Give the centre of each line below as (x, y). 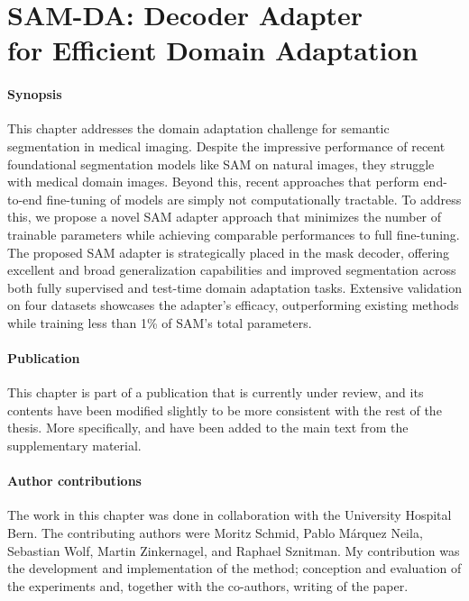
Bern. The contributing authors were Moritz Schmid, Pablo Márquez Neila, (215, 533)
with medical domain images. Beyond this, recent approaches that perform (213, 182)
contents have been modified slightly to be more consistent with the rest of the (225, 410)
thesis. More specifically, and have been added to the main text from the (208, 428)
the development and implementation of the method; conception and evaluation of (234, 568)
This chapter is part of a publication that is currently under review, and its (216, 392)
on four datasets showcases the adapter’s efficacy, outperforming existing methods (233, 305)
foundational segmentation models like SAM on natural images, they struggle (221, 164)
